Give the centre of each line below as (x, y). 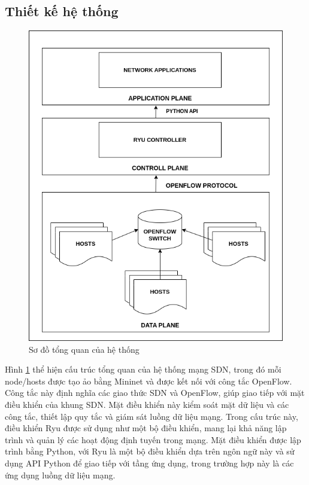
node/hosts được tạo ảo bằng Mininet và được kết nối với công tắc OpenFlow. (149, 381)
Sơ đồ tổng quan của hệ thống (84, 349)
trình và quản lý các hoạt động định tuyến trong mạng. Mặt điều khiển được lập (153, 439)
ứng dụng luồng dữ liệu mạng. (60, 475)
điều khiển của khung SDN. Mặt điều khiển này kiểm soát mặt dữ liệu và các (147, 405)
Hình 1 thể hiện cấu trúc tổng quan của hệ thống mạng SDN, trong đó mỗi (143, 369)
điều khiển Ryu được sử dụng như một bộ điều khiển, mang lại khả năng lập (146, 428)
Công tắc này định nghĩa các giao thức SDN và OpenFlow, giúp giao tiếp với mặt (155, 393)
